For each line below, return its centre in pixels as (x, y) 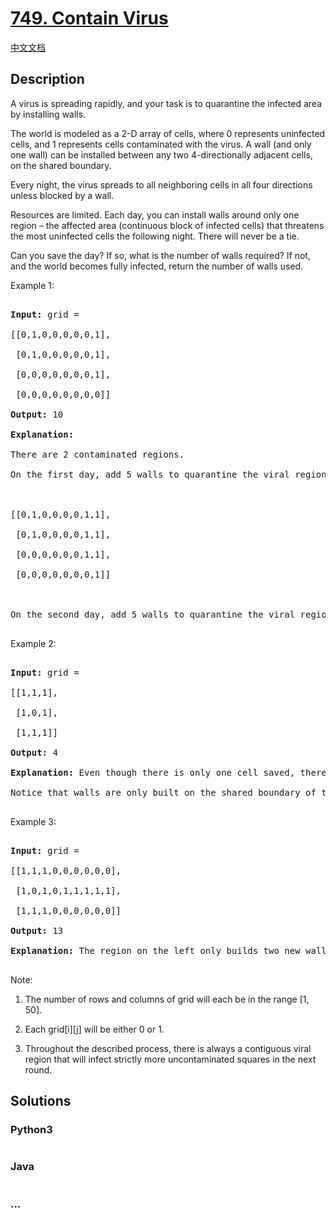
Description (47, 79)
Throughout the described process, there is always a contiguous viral (168, 1048)
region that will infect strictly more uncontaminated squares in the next (170, 1059)
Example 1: (32, 285)
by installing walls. (48, 114)
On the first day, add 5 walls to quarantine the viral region (168, 474)
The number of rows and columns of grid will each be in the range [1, (167, 999)
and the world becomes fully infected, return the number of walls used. (157, 266)
